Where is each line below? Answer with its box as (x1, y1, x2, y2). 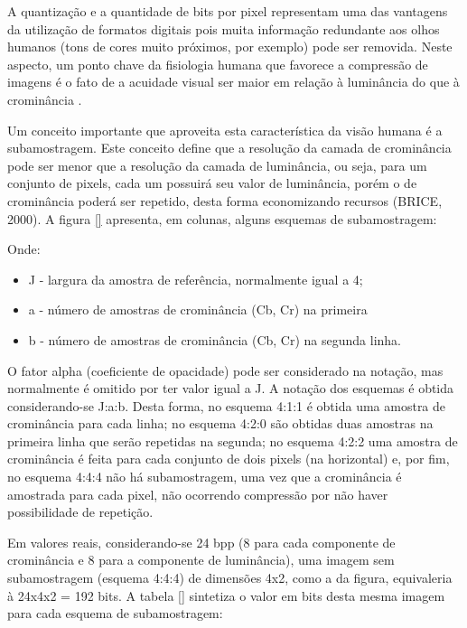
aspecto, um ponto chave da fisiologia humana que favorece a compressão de (7, 54, 428, 73)
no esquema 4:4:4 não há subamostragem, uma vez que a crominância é (7, 467, 402, 486)
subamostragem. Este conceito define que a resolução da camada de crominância (7, 138, 452, 157)
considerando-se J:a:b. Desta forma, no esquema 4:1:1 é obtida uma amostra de (7, 396, 446, 415)
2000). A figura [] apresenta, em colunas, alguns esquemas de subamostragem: (7, 209, 437, 228)
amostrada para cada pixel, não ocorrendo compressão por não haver (7, 484, 388, 503)
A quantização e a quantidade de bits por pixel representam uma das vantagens (7, 2, 448, 20)
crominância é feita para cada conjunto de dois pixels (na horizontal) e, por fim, (7, 449, 450, 468)
